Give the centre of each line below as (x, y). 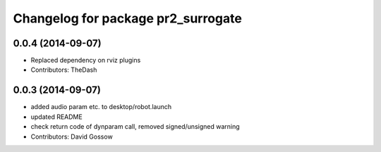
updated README (56, 117)
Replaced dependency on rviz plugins (86, 61)
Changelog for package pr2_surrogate (128, 18)
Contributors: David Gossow (72, 137)
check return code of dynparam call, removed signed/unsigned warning (135, 127)
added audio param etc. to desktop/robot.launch (101, 107)
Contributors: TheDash (64, 70)
